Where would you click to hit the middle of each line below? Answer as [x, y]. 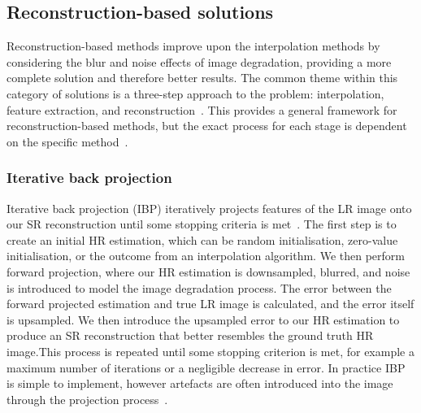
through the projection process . [87, 399]
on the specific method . [67, 141]
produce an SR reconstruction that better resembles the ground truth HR [190, 335]
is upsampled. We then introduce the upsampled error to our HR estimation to [203, 319]
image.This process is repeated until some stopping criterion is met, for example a [210, 351]
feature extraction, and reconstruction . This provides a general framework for [202, 109]
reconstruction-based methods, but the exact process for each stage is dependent [207, 126]
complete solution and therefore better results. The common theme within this [202, 78]
